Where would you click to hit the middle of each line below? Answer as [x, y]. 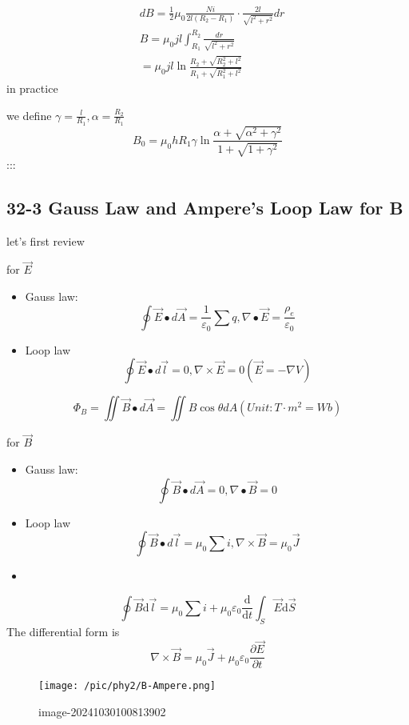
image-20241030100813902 [102, 712]
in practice [32, 88]
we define [29, 115]
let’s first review [46, 240]
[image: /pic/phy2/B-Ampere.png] [127, 686]
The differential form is [63, 631]
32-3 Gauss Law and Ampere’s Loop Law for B [205, 207]
